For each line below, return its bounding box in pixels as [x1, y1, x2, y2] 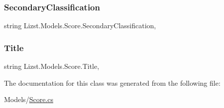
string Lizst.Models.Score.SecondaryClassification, [4, 20, 156, 31]
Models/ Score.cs [4, 94, 53, 105]
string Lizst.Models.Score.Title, [4, 61, 100, 71]
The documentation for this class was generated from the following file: [4, 77, 221, 88]
